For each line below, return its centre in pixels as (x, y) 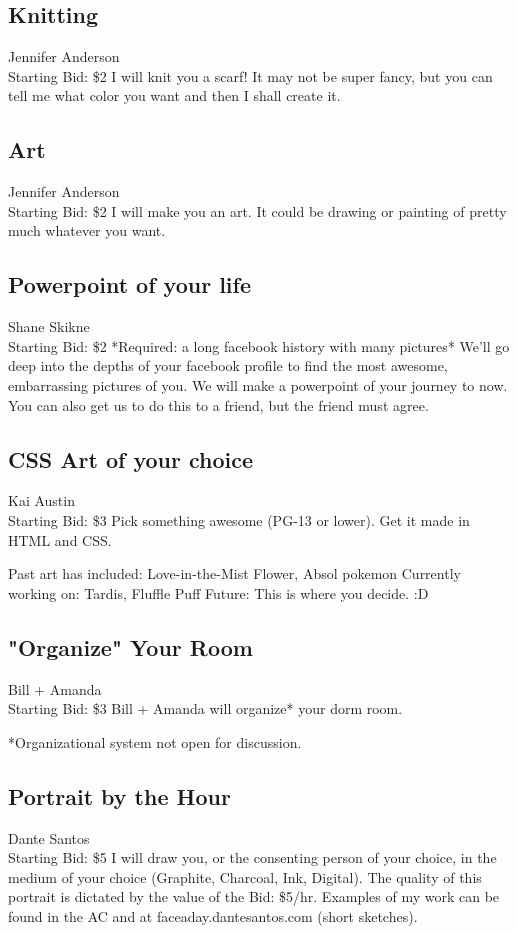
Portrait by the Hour (119, 795)
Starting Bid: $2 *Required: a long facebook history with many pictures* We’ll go (259, 345)
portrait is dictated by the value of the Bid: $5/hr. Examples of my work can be (254, 896)
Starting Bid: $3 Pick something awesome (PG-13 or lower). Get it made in (239, 519)
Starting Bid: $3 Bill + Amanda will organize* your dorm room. (205, 708)
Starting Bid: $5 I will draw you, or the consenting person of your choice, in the (252, 857)
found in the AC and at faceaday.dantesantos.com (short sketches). (213, 915)
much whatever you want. (87, 230)
